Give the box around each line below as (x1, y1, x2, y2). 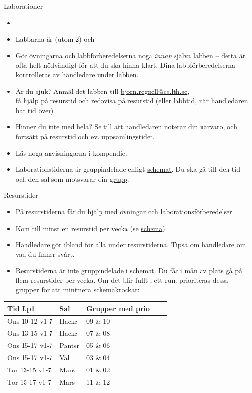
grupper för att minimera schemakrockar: (15, 284, 140, 295)
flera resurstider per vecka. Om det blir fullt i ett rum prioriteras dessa (15, 275, 228, 285)
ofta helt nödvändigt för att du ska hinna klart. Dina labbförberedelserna (15, 60, 236, 70)
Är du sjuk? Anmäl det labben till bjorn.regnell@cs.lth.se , (15, 86, 190, 96)
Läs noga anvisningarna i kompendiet (15, 147, 128, 158)
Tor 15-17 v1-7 (7, 376, 51, 387)
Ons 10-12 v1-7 (7, 316, 53, 326)
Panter (59, 340, 79, 350)
